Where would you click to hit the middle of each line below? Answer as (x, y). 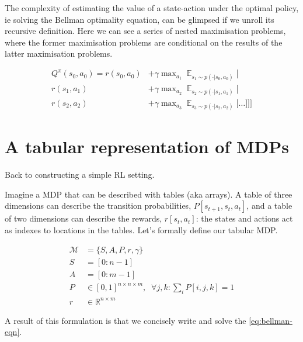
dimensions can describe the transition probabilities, (98, 205)
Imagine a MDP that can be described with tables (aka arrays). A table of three (149, 194)
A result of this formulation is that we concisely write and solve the (126, 320)
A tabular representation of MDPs (147, 146)
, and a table (269, 205)
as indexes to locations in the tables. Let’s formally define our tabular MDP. (141, 230)
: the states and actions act (244, 218)
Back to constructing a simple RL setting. (80, 175)
